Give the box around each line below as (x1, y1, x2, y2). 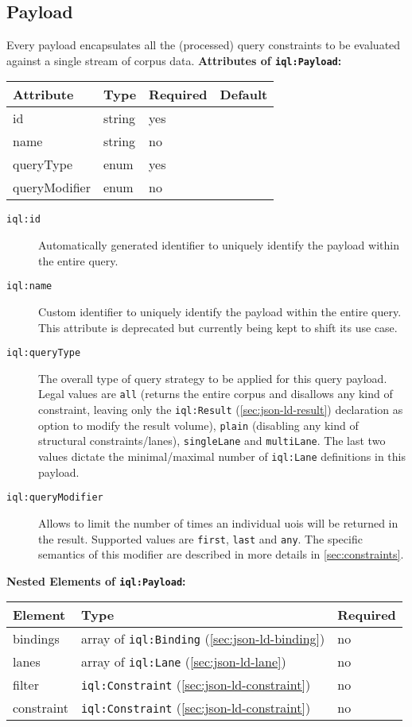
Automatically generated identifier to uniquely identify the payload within (38, 237, 399, 253)
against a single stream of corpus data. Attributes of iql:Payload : (6, 52, 342, 68)
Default (220, 85, 268, 104)
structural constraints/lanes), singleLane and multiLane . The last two (38, 432, 386, 449)
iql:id (6, 214, 41, 226)
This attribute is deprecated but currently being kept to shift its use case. (38, 319, 398, 335)
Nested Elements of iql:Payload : (6, 572, 186, 589)
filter (13, 675, 39, 694)
